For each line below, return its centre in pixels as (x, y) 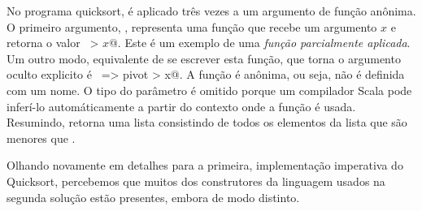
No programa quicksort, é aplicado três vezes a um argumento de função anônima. (211, 11)
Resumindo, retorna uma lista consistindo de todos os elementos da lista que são (207, 122)
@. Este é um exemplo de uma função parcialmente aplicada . (259, 43)
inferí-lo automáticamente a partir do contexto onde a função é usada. (181, 106)
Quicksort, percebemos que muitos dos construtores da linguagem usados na (196, 181)
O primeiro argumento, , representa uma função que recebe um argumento (192, 26)
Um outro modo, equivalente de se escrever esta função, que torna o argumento (204, 58)
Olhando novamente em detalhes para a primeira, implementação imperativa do (205, 165)
